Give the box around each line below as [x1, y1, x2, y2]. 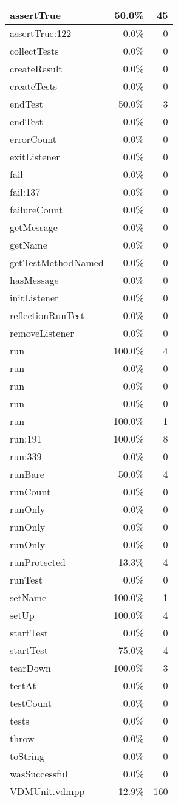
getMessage [10, 220, 58, 234]
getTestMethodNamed [10, 255, 104, 269]
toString [10, 749, 44, 763]
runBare [10, 467, 44, 481]
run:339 [10, 449, 42, 463]
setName [10, 590, 47, 604]
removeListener [10, 326, 74, 340]
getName [10, 238, 47, 252]
